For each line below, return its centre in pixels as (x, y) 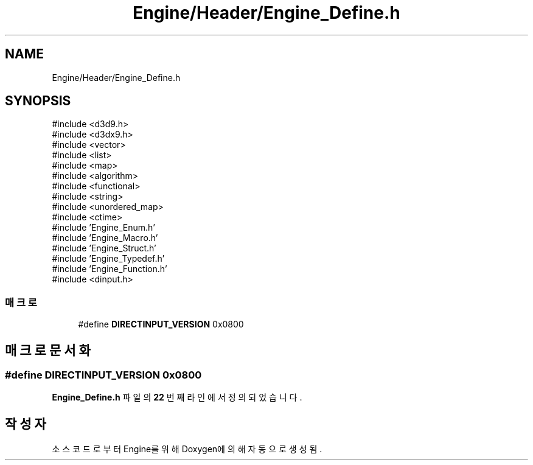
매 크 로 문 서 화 (48, 350)
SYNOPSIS (38, 101)
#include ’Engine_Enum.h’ (103, 228)
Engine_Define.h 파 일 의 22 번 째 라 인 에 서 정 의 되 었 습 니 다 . (177, 397)
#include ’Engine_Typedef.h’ (108, 259)
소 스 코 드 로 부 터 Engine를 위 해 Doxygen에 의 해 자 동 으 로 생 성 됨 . (187, 449)
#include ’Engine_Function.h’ (110, 269)
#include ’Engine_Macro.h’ (105, 238)
